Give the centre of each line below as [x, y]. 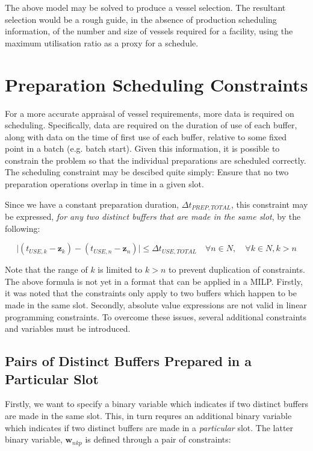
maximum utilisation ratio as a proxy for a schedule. [102, 42]
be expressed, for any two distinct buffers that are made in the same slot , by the [153, 216]
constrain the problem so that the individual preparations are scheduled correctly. [156, 160]
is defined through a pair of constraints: [158, 439]
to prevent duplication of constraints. [237, 269]
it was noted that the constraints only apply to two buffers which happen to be [151, 293]
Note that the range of [46, 269]
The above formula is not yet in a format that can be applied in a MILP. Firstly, [154, 281]
